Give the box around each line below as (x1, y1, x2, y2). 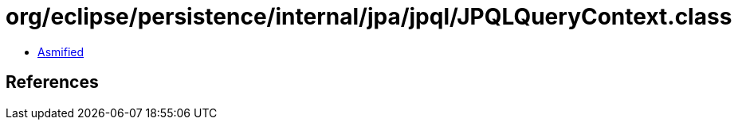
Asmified (37, 44, 84, 59)
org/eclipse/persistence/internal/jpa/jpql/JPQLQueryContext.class (6, 3, 732, 30)
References (6, 72, 99, 93)
